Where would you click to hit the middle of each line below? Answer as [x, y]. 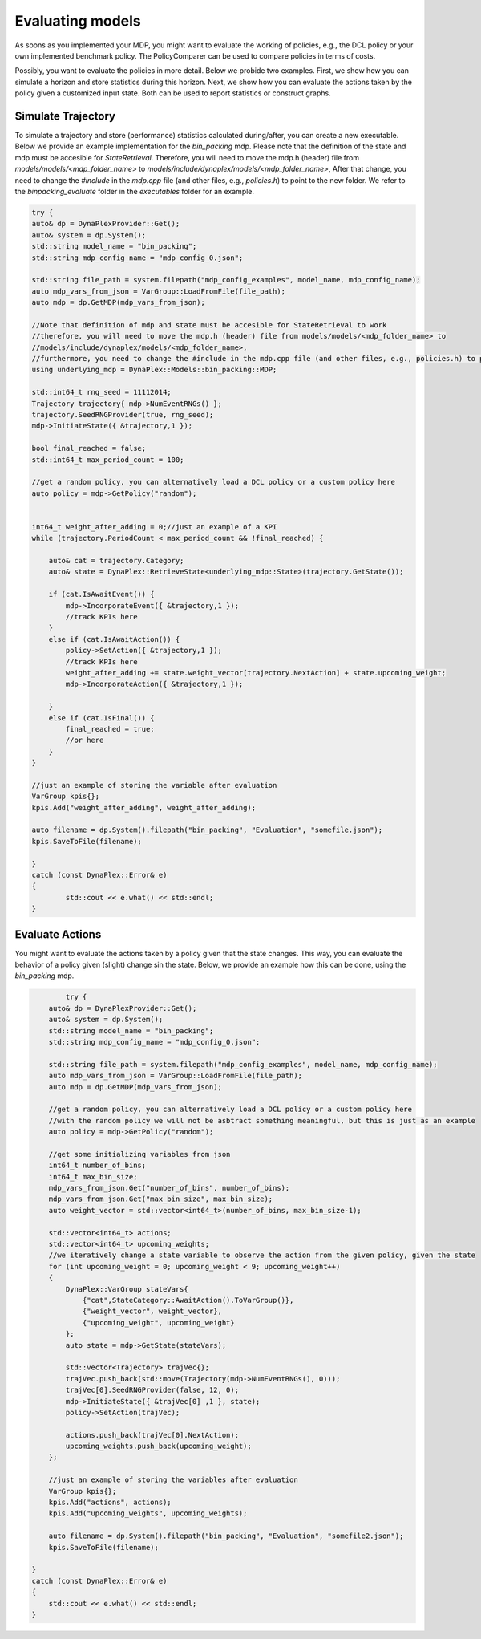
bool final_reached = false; [89, 448]
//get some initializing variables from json [139, 1154]
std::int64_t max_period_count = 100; [108, 460]
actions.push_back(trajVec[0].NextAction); [152, 1435]
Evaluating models [78, 21]
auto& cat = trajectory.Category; [116, 561]
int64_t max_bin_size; [93, 1177]
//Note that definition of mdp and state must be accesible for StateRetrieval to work [209, 325]
